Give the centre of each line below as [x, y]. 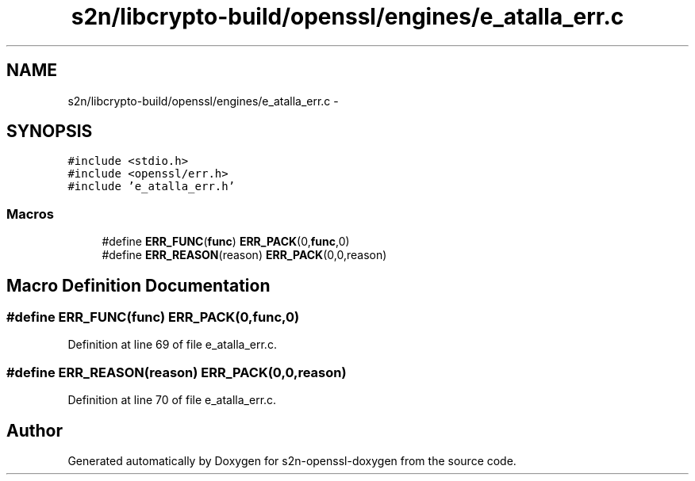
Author [35, 430]
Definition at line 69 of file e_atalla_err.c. [172, 345]
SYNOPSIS [50, 132]
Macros [30, 214]
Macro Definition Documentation [138, 285]
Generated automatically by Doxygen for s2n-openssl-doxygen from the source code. [292, 461]
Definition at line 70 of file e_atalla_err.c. [172, 400]
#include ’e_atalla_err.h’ [152, 187]
